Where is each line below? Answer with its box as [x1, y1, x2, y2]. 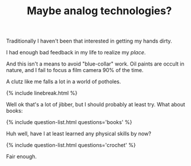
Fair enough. [6, 153, 37, 160]
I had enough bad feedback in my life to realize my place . [6, 49, 146, 56]
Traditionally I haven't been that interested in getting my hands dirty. [6, 37, 173, 45]
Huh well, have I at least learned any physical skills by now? [6, 130, 152, 137]
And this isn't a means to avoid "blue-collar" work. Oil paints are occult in [6, 60, 184, 67]
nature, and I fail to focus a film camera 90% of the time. [6, 67, 144, 74]
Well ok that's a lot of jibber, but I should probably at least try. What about [6, 101, 185, 108]
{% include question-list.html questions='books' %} [6, 119, 132, 126]
